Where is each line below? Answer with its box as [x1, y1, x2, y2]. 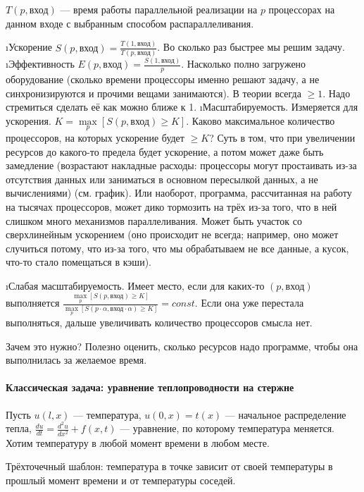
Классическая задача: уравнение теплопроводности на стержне [6, 380, 294, 395]
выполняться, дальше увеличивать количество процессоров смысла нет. [6, 315, 313, 330]
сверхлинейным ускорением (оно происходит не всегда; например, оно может [6, 227, 339, 242]
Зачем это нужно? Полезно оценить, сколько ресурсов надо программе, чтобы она [6, 338, 358, 353]
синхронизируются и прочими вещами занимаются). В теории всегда [6, 85, 301, 100]
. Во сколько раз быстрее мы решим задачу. [157, 39, 345, 54]
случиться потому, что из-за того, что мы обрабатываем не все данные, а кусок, [6, 240, 349, 255]
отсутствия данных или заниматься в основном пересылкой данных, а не [6, 171, 318, 186]
